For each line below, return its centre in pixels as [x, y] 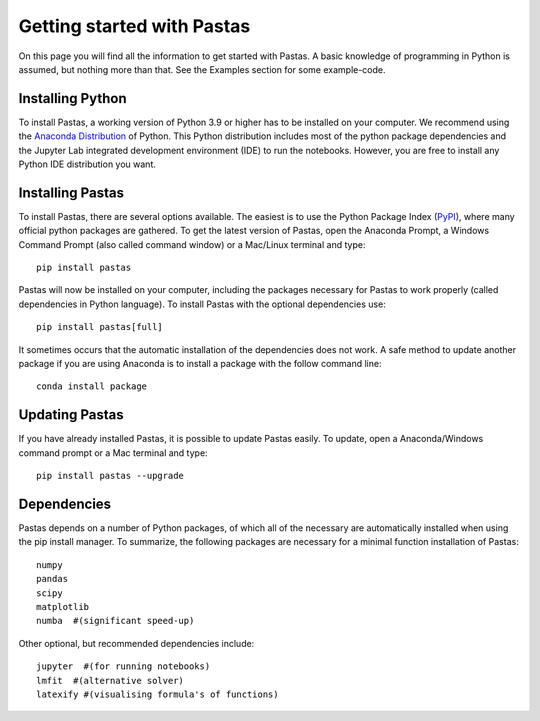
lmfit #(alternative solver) [110, 680]
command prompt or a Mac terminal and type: [113, 452]
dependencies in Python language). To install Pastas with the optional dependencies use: [202, 304]
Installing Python [72, 98]
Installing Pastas [71, 192]
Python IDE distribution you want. [87, 164]
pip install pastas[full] [100, 327]
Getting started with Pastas [134, 26]
